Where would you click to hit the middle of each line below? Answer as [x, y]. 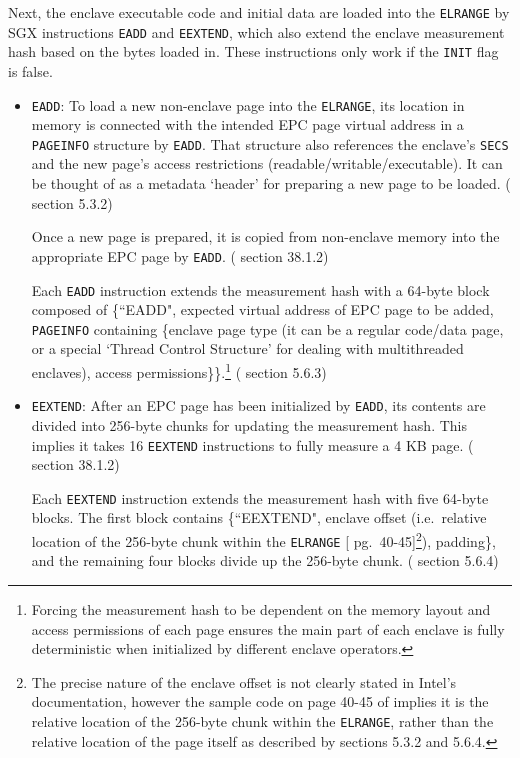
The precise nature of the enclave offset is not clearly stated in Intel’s [244, 681]
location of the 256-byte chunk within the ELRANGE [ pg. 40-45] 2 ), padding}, [263, 539]
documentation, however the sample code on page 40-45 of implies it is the [260, 701]
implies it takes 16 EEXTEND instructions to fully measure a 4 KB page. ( [252, 444]
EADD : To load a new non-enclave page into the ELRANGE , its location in [248, 104]
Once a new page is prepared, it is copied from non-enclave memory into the [265, 236]
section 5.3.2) [72, 202]
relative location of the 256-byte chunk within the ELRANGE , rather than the [262, 720]
